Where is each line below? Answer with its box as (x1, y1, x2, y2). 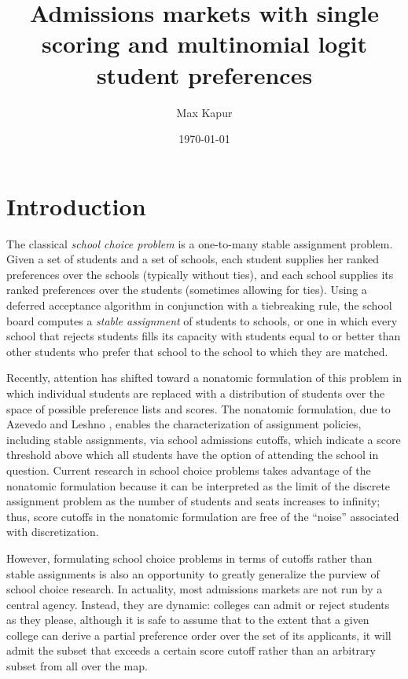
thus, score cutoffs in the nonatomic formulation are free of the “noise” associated (6, 508, 399, 524)
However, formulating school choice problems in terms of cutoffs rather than (6, 549, 373, 566)
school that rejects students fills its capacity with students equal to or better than (6, 328, 401, 344)
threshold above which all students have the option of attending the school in (6, 446, 379, 463)
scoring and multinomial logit (41, 28, 368, 60)
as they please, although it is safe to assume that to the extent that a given (6, 611, 369, 628)
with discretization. (6, 523, 99, 540)
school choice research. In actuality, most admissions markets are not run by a (6, 581, 383, 597)
